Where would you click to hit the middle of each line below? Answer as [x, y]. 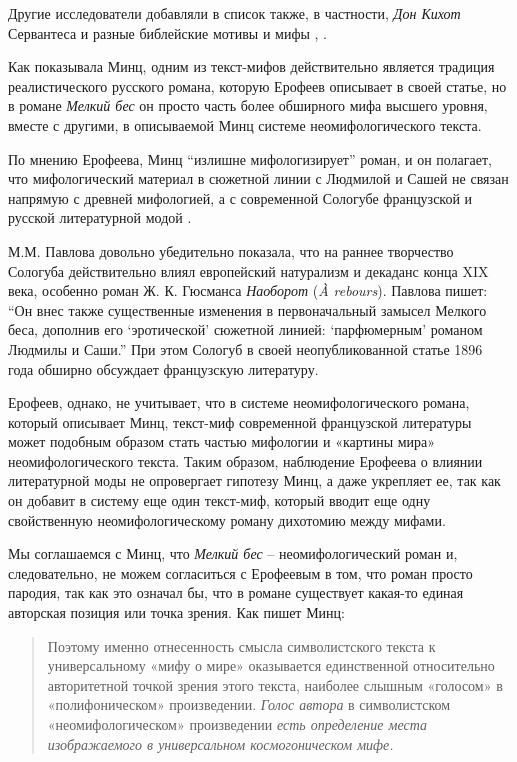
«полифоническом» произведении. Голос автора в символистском [249, 704]
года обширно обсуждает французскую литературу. [163, 368]
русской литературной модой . [100, 217]
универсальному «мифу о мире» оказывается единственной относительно [271, 665]
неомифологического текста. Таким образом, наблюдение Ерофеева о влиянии [245, 460]
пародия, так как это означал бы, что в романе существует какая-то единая [236, 592]
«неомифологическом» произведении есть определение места [237, 724]
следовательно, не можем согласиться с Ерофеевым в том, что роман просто [240, 572]
